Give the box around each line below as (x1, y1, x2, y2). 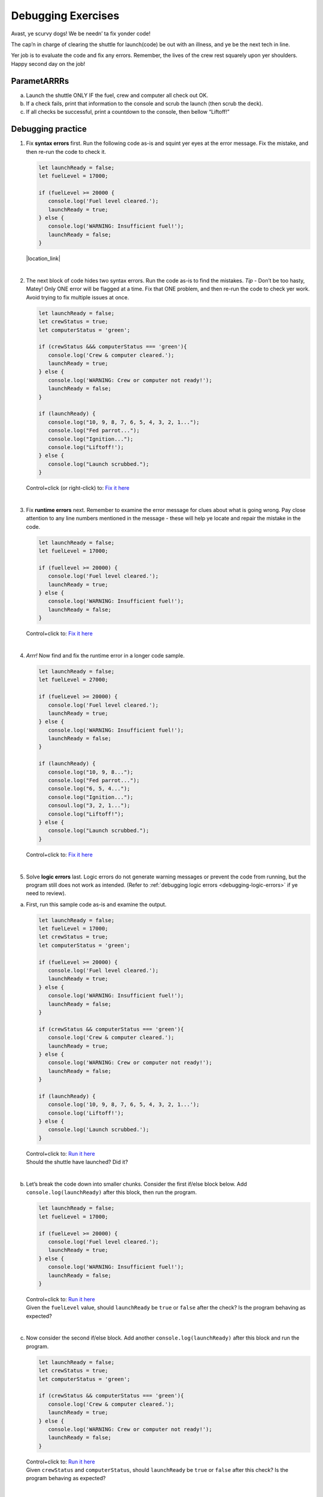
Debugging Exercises (11, 9, 120, 22)
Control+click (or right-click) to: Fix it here (26, 484, 130, 492)
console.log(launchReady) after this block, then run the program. (26, 1189, 197, 1196)
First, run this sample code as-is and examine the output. (26, 901, 167, 908)
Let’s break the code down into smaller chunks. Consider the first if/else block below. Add (26, 1180, 248, 1187)
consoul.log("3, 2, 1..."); (48, 802, 131, 809)
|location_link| (26, 255, 61, 262)
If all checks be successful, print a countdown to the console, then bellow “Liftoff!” (26, 108, 230, 116)
